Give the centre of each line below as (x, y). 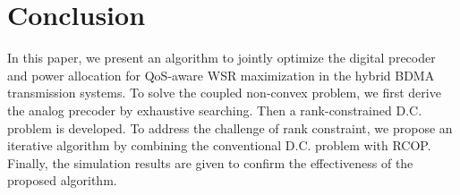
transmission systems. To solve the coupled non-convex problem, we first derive (224, 93)
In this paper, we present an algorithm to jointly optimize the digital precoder (221, 58)
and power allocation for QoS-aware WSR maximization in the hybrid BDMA (221, 75)
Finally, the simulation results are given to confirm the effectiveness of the (210, 162)
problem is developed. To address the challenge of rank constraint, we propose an (230, 127)
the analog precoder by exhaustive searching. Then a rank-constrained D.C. (215, 110)
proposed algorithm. (62, 180)
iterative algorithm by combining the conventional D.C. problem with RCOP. (219, 145)
